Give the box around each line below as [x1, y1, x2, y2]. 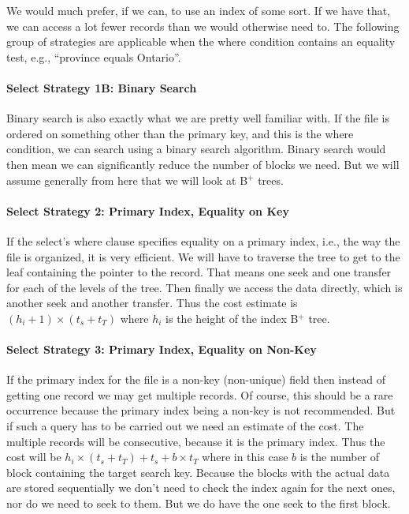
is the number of [299, 448, 380, 465]
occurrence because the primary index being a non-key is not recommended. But [6, 402, 396, 418]
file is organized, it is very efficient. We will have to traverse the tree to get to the [6, 248, 400, 265]
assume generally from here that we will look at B [6, 171, 248, 188]
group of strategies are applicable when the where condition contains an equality [6, 33, 396, 50]
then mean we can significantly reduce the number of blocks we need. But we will [6, 156, 400, 172]
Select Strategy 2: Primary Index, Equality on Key [6, 202, 289, 219]
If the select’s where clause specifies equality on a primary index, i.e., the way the [6, 232, 400, 249]
